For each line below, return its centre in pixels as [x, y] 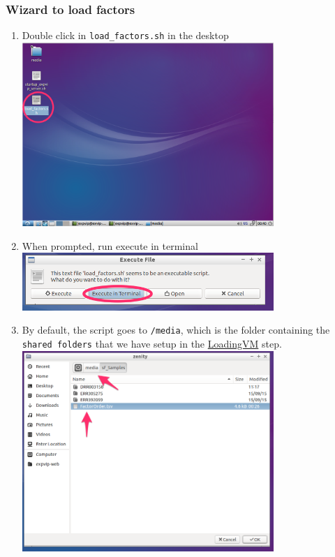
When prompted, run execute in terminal [110, 245]
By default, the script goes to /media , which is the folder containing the [176, 330]
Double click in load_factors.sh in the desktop [125, 35]
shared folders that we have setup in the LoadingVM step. [152, 344]
